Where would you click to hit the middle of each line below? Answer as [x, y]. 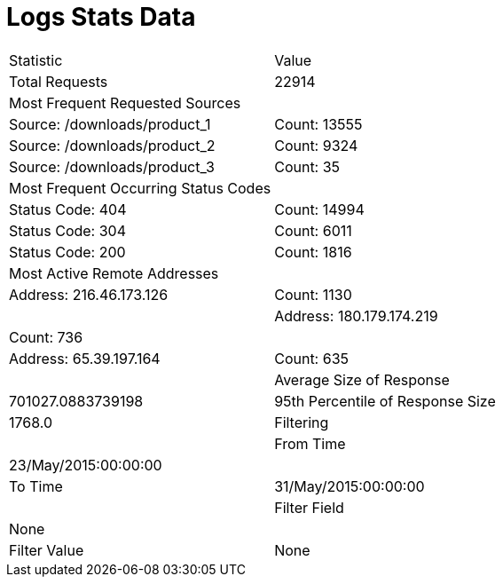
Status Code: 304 [68, 230]
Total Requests [59, 81]
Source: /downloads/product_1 [110, 124]
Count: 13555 [318, 124]
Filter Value [47, 550]
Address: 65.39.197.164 [85, 358]
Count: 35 [307, 166]
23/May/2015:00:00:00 [86, 465]
